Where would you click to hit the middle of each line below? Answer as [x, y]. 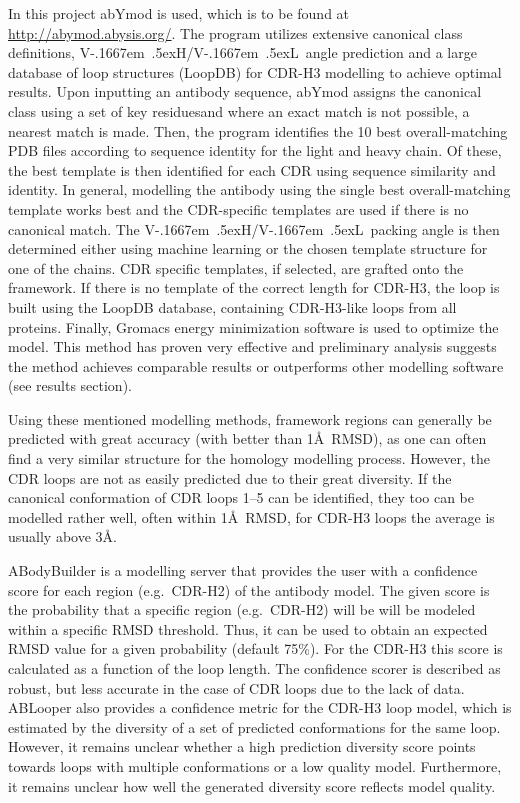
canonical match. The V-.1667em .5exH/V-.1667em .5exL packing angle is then [254, 228]
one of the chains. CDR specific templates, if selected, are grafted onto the [236, 267]
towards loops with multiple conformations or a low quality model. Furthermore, [255, 765]
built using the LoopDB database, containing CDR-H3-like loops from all [232, 306]
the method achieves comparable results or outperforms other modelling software [256, 365]
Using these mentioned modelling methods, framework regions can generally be [250, 418]
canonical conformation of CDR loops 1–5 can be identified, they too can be [241, 497]
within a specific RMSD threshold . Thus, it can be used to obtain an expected [248, 628]
